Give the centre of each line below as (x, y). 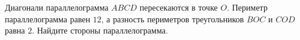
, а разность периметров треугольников (172, 19)
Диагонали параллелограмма (57, 7)
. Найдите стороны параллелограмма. (100, 30)
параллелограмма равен (48, 19)
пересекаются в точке (178, 7)
